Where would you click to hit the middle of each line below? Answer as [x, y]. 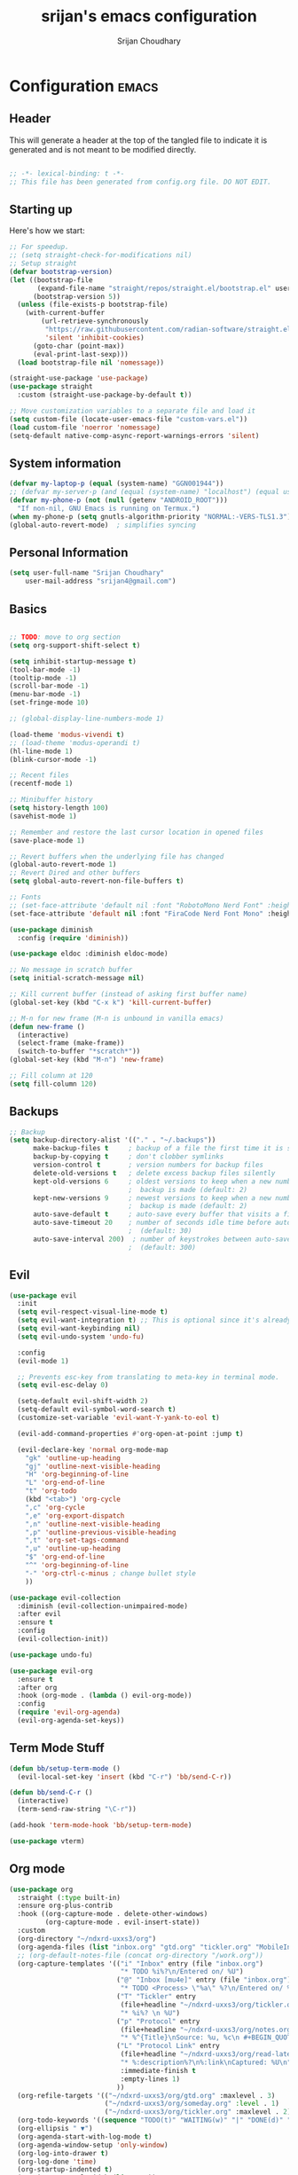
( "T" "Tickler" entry [157, 1997]
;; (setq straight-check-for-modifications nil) [101, 255]
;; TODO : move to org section [65, 637]
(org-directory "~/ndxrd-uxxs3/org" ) [87, 1939]
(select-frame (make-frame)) [71, 1043]
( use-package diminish [51, 930]
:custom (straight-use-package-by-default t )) [105, 395]
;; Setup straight [43, 263]
